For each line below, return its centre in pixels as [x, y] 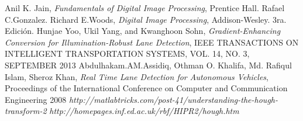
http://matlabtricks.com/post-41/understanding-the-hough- [173, 99]
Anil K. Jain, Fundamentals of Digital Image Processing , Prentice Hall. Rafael [145, 8]
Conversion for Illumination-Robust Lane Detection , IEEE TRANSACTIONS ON [152, 42]
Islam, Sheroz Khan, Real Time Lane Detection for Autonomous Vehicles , [137, 76]
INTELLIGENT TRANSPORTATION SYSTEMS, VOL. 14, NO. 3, [127, 53]
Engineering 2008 [36, 99]
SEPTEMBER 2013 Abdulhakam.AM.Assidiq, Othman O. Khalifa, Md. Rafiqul [148, 65]
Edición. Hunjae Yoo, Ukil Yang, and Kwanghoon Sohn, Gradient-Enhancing [143, 31]
